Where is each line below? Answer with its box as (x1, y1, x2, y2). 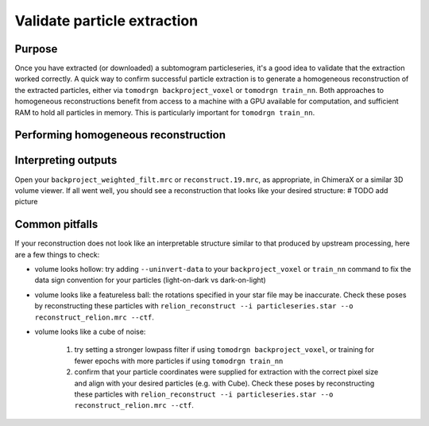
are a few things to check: (14, 250, 100, 259)
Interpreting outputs (14, 153, 118, 167)
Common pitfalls (14, 218, 99, 231)
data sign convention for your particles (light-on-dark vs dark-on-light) (34, 275, 266, 285)
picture (14, 197, 39, 207)
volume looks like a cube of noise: (34, 327, 146, 336)
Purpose (14, 42, 58, 56)
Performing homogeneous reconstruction (14, 128, 226, 142)
